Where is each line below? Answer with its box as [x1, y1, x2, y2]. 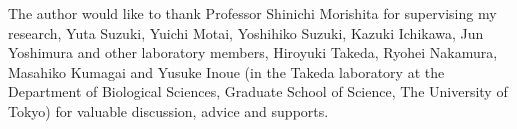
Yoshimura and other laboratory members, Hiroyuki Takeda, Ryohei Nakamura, [8, 42, 498, 63]
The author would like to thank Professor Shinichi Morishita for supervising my [8, 3, 497, 23]
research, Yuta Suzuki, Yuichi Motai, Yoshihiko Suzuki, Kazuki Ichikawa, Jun [8, 22, 484, 43]
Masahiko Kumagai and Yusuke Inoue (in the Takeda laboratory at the [8, 61, 445, 82]
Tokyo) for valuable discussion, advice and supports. [8, 100, 329, 121]
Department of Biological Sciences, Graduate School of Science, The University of [8, 81, 508, 102]
